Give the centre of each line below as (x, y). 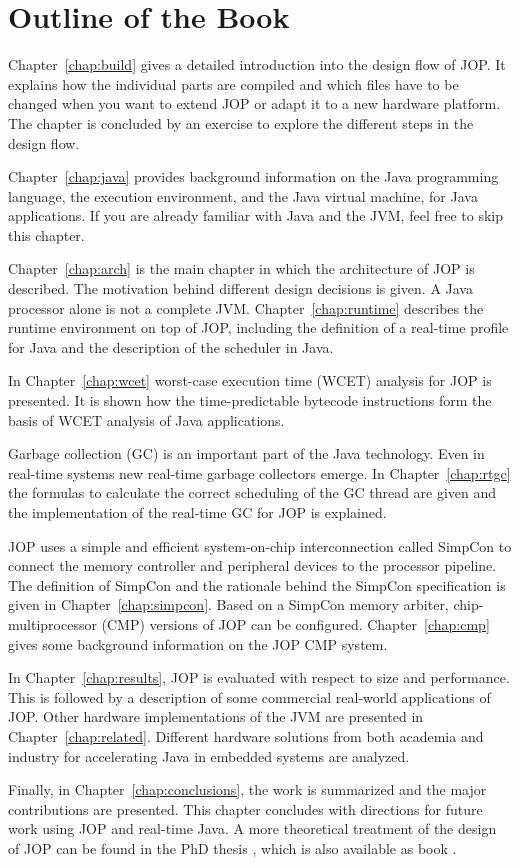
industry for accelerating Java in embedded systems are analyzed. (209, 755)
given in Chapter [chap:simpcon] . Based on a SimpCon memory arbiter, (228, 604)
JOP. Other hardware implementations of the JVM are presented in (216, 716)
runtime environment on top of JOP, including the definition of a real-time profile (258, 327)
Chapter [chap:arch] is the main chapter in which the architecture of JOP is (241, 268)
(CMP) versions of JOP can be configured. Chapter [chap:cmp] (295, 623)
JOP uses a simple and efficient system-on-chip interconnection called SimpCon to (260, 545)
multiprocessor (52, 623)
